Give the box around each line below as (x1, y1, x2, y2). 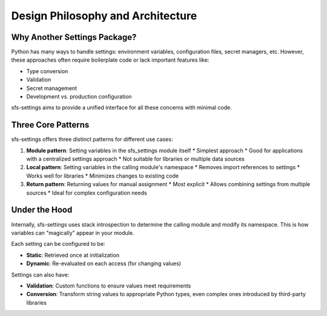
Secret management (26, 85, 78, 92)
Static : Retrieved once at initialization (26, 251, 120, 259)
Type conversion (26, 67, 68, 75)
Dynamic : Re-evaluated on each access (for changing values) (26, 260, 182, 267)
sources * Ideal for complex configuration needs (26, 189, 148, 196)
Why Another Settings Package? (11, 32, 137, 42)
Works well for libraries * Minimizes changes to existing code (26, 172, 179, 179)
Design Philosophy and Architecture (11, 9, 197, 22)
